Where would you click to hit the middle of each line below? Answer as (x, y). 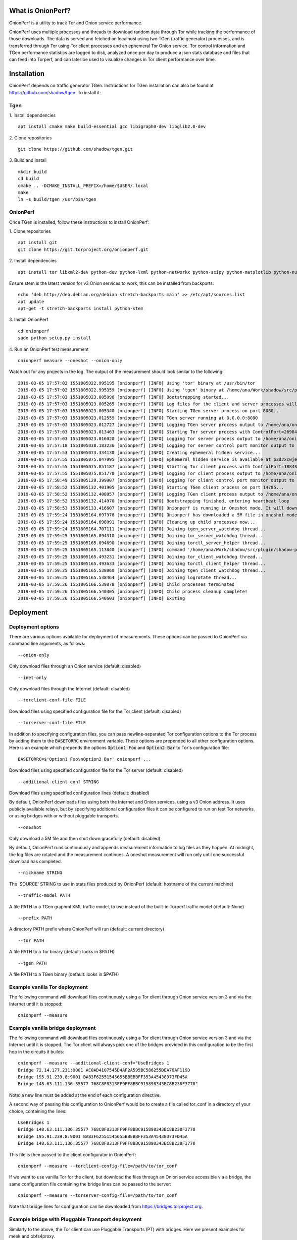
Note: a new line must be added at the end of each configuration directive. (85, 1095)
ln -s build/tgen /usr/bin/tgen (57, 199)
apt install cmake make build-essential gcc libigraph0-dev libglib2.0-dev (112, 127)
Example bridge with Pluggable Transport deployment (75, 1219)
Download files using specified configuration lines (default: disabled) (79, 793)
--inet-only (32, 678)
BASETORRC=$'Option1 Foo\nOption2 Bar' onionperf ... (84, 759)
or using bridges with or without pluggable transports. (64, 816)
